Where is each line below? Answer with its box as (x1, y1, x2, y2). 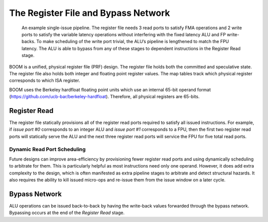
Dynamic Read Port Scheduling (9, 146, 86, 153)
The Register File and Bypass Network (9, 7, 170, 18)
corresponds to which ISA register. (9, 77, 80, 84)
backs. (21, 39, 36, 45)
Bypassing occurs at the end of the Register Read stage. (9, 210, 125, 216)
